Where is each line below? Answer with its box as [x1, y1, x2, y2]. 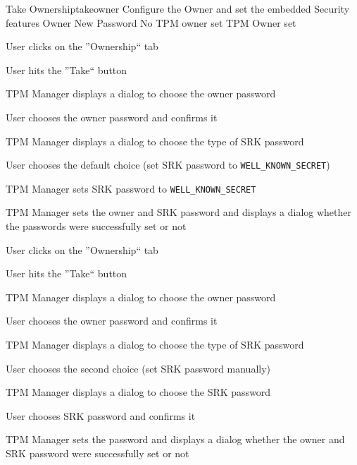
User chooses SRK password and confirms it [6, 408, 196, 423]
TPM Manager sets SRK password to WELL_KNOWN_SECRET [6, 181, 256, 195]
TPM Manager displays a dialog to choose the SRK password [6, 385, 271, 399]
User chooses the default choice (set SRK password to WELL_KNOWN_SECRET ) [6, 157, 330, 172]
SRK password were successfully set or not [6, 446, 189, 460]
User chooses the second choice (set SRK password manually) [6, 361, 271, 375]
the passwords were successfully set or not [6, 219, 187, 234]
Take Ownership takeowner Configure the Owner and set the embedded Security [6, 1, 350, 16]
